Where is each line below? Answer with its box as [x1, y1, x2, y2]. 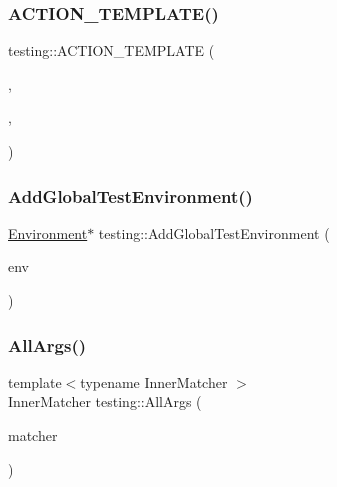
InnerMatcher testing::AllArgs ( [8, 391, 202, 412]
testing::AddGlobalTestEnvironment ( [98, 222, 330, 243]
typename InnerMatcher [80, 371, 228, 392]
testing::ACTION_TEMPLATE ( [8, 40, 215, 61]
